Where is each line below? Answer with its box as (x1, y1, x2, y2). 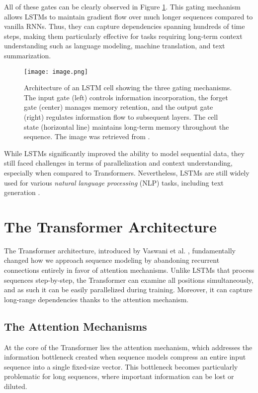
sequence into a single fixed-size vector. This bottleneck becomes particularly (4, 361, 238, 372)
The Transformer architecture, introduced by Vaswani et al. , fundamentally (4, 245, 236, 255)
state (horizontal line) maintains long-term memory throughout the (24, 121, 229, 132)
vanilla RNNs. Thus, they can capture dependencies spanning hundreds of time (4, 21, 245, 31)
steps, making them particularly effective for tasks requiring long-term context (4, 30, 243, 41)
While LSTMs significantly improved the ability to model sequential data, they (4, 148, 245, 158)
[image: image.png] (24, 68, 88, 75)
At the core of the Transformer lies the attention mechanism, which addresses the (4, 342, 253, 352)
